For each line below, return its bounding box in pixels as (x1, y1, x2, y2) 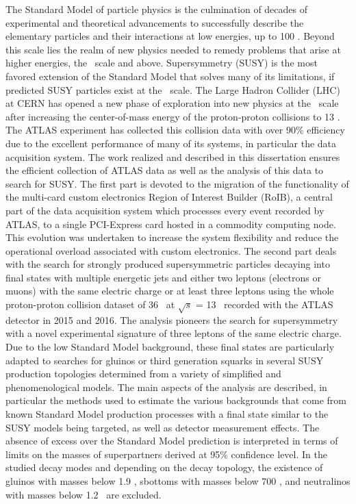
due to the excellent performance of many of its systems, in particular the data (5, 136, 337, 150)
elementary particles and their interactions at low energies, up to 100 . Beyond (5, 29, 335, 43)
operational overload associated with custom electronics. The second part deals (5, 243, 337, 257)
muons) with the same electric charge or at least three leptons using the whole (5, 283, 334, 298)
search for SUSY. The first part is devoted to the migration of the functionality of (5, 176, 349, 190)
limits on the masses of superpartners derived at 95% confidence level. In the (5, 446, 327, 461)
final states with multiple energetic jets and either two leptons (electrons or (5, 270, 321, 284)
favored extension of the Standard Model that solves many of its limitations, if (5, 68, 335, 83)
